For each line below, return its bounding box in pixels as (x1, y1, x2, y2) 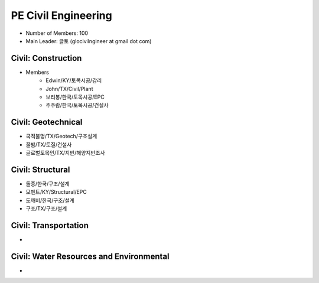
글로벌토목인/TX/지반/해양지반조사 (25, 149, 106, 157)
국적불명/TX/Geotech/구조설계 (25, 133, 97, 140)
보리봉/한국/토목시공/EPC (45, 93, 105, 100)
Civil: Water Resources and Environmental (11, 251, 170, 261)
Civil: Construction (11, 53, 82, 63)
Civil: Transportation (11, 220, 89, 230)
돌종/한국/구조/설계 (25, 180, 70, 187)
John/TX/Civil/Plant (45, 85, 93, 92)
